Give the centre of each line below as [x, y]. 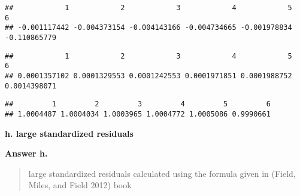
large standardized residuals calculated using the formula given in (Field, [162, 173]
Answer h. [26, 153]
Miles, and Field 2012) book [80, 185]
